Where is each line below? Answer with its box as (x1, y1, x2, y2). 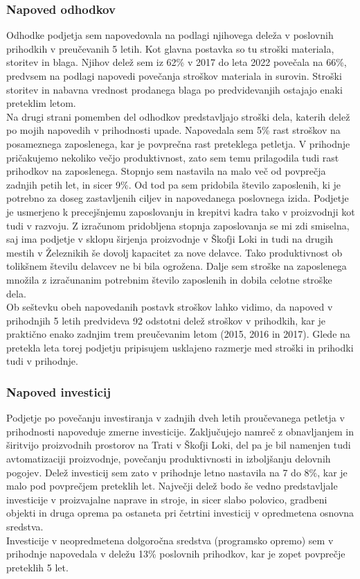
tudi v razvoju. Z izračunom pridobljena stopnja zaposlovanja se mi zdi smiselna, (6, 218, 350, 232)
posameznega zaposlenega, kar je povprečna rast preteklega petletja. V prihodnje (6, 136, 350, 150)
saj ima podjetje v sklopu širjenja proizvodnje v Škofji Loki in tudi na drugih (6, 232, 333, 246)
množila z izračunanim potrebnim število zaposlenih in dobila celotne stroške (6, 272, 332, 286)
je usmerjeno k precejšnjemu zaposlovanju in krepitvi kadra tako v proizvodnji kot (6, 204, 355, 218)
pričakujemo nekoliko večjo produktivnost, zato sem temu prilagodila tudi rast (6, 150, 339, 164)
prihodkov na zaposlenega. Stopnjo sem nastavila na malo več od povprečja (6, 164, 326, 178)
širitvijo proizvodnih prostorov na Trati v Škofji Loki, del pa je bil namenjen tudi (6, 438, 351, 452)
